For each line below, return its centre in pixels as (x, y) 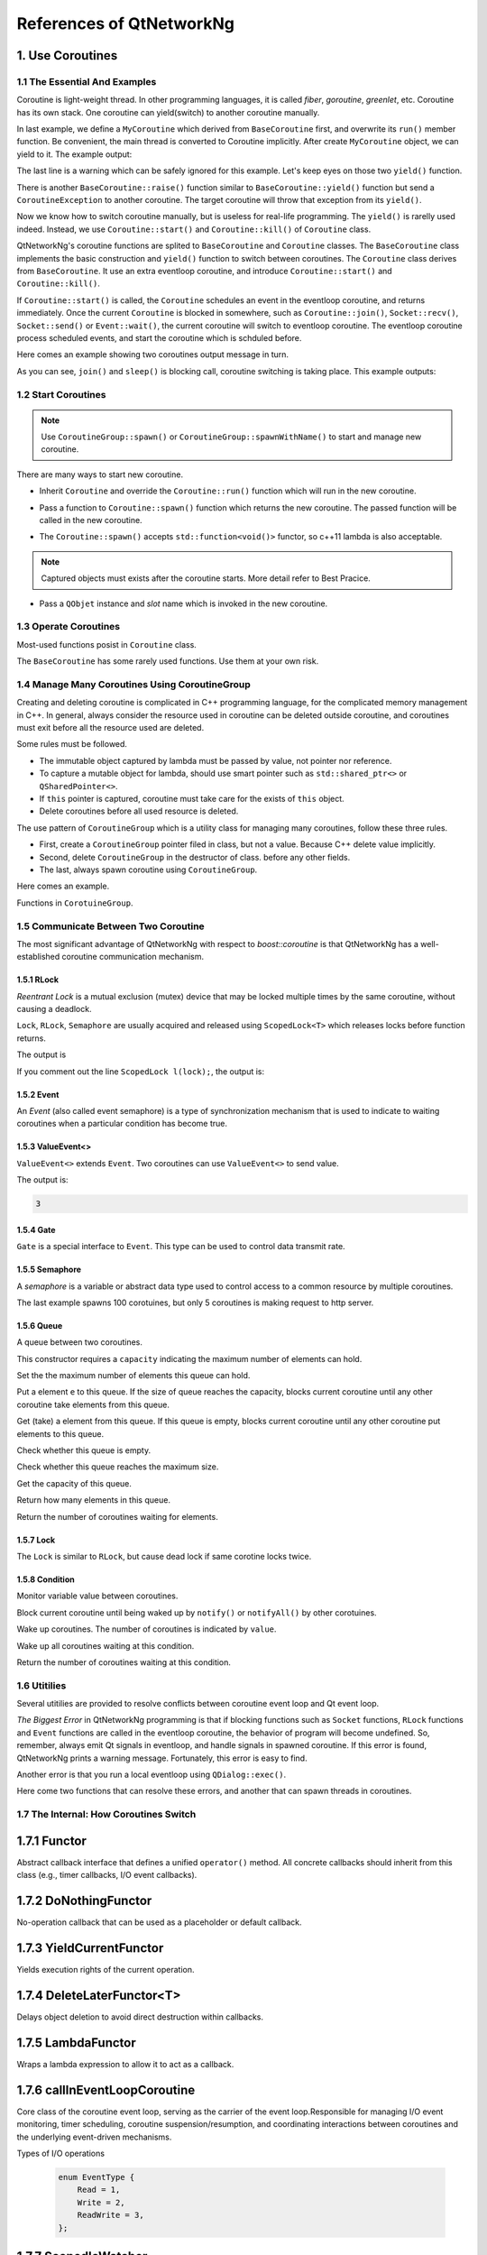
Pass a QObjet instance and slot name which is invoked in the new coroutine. (184, 603)
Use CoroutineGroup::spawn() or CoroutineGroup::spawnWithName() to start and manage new (231, 437)
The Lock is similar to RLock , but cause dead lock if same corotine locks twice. (164, 1556)
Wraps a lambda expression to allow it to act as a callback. (125, 2064)
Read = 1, (99, 2190)
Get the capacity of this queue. (74, 1483)
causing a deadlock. (54, 1009)
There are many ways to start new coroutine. (100, 474)
